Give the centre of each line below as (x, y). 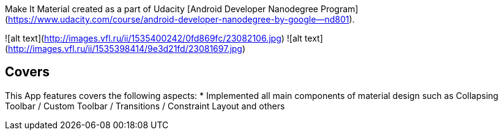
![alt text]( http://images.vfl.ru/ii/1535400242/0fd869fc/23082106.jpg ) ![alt (154, 38)
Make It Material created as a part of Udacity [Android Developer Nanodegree (162, 9)
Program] (339, 9)
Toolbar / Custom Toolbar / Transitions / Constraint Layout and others (145, 106)
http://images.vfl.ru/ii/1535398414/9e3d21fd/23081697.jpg (125, 49)
